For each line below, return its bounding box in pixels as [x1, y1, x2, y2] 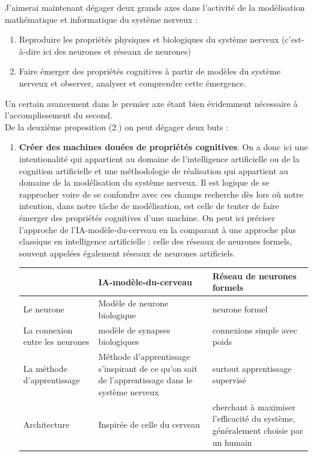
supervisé [212, 374, 247, 386]
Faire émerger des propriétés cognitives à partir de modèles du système [19, 65, 280, 78]
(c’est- [281, 33, 305, 46]
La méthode [23, 362, 67, 374]
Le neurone [23, 303, 64, 315]
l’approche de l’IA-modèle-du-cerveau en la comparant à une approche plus [19, 223, 296, 236]
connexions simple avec [212, 323, 297, 336]
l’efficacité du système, [212, 412, 296, 425]
